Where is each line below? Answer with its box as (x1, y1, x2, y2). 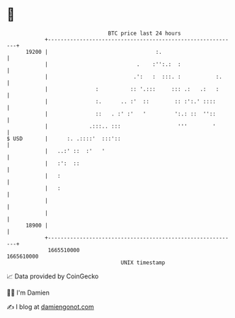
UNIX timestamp (120, 259, 166, 266)
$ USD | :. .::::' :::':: (6, 135, 121, 142)
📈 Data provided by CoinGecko (6, 272, 99, 280)
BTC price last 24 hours (108, 30, 181, 37)
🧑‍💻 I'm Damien (6, 288, 50, 297)
